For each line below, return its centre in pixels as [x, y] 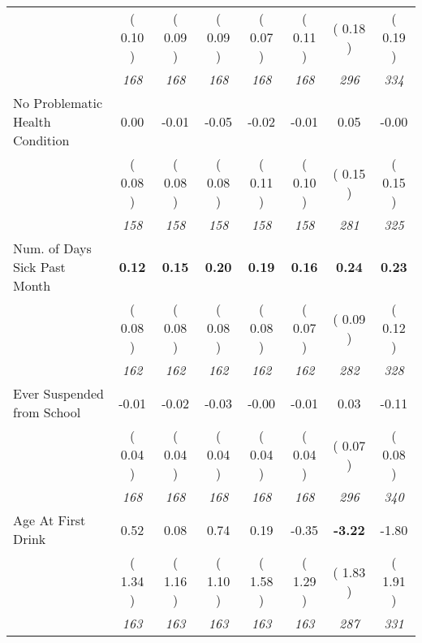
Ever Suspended [58, 393]
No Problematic [58, 103]
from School [47, 412]
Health [32, 121]
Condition [41, 140]
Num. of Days [52, 248]
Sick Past [39, 267]
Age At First [50, 520]
